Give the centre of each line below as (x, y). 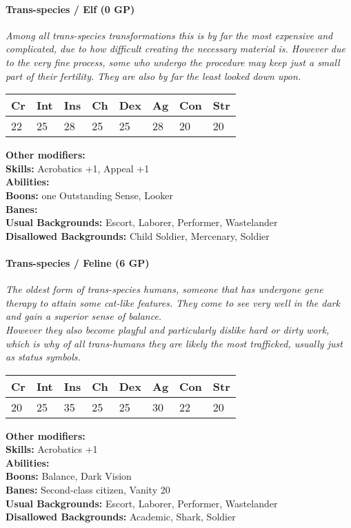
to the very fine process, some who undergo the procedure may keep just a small (173, 62)
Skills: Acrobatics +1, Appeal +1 (78, 168)
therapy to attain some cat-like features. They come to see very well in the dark (173, 302)
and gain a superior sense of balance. (84, 316)
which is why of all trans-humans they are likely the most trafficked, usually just (174, 343)
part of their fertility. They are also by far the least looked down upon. (153, 75)
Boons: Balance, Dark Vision (69, 476)
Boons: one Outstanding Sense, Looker (90, 195)
